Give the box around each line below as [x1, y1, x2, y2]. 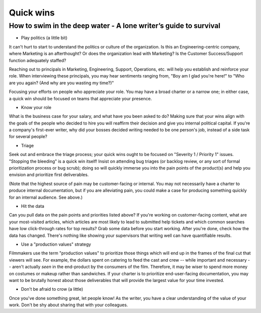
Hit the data [21, 203, 44, 209]
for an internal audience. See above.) [9, 194, 83, 200]
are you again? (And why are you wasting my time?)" [9, 80, 114, 86]
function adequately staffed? [9, 57, 66, 63]
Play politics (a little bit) [21, 35, 68, 41]
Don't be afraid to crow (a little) [21, 286, 83, 292]
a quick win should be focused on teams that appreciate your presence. [9, 95, 152, 101]
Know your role [21, 104, 52, 110]
